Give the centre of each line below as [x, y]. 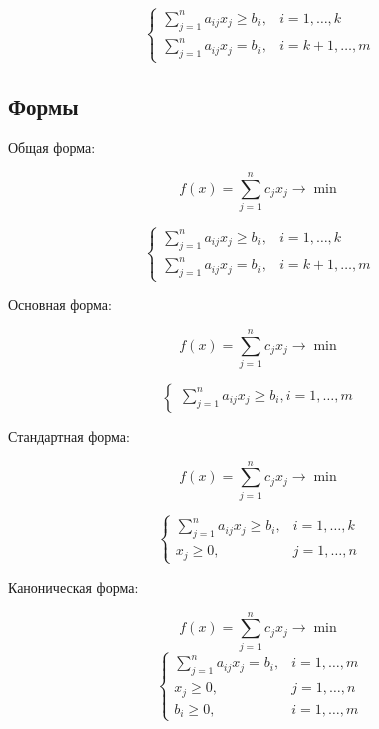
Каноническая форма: [73, 586]
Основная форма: [60, 304]
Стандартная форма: [69, 435]
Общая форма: [52, 147]
